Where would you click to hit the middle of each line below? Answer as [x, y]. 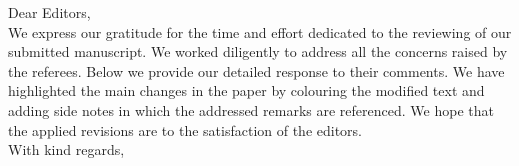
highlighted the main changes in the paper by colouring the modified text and [246, 90]
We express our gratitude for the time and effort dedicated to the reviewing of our [260, 31]
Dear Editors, [49, 12]
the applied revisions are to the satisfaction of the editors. [185, 129]
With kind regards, [66, 149]
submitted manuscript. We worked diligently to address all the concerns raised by [258, 51]
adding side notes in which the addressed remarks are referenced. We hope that [251, 109]
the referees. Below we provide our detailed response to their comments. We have [256, 70]
